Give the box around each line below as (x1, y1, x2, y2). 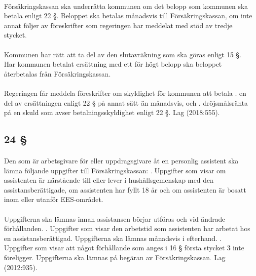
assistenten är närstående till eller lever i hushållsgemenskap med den (4, 175, 214, 185)
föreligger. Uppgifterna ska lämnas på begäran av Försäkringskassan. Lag (4, 252, 225, 263)
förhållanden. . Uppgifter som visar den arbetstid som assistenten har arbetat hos (4, 223, 251, 234)
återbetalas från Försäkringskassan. (4, 68, 111, 79)
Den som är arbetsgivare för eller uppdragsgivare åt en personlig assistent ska (4, 156, 239, 166)
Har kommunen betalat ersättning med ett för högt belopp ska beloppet (4, 59, 222, 69)
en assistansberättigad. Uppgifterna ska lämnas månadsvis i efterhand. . (4, 233, 221, 243)
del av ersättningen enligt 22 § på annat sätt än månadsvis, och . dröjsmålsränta (4, 97, 248, 108)
